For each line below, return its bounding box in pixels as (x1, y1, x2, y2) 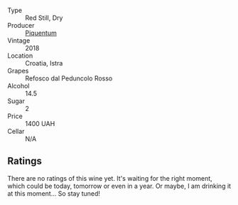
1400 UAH (25, 120, 55, 127)
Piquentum (25, 28, 57, 37)
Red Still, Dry (25, 14, 63, 22)
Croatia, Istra (25, 59, 63, 67)
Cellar (7, 127, 25, 135)
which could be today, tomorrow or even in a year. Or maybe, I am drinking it (7, 182, 232, 190)
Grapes (7, 67, 29, 75)
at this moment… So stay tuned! (7, 189, 101, 198)
